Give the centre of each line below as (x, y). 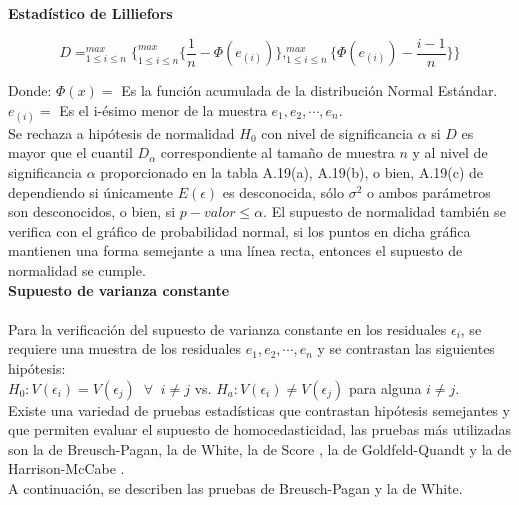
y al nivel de (450, 152)
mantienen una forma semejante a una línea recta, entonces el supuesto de (235, 250)
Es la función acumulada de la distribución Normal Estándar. (309, 90)
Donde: (30, 90)
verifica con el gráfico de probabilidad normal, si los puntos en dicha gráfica (239, 230)
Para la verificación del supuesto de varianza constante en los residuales (227, 328)
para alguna (385, 387)
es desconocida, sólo (283, 191)
